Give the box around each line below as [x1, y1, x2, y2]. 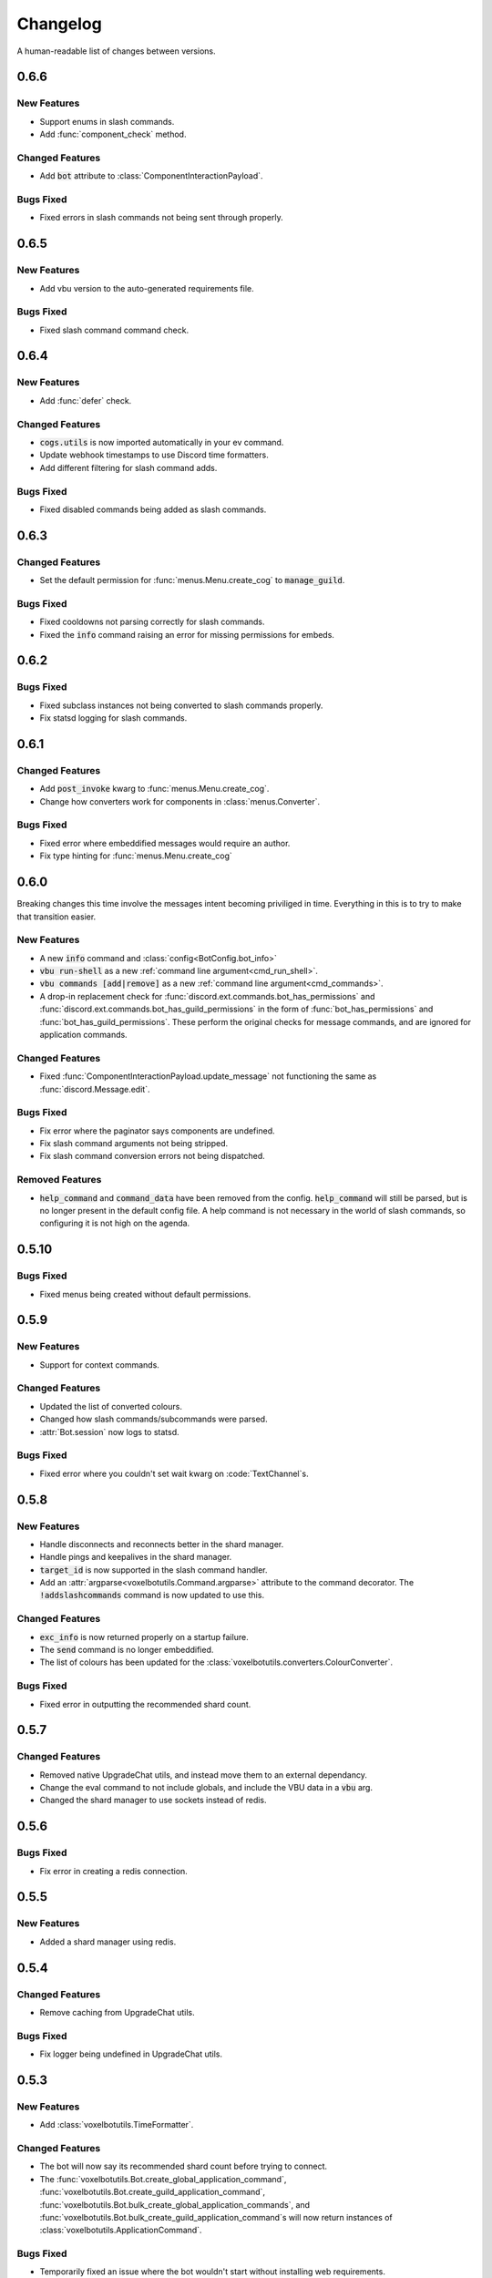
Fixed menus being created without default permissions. [39, 1288, 251, 1299]
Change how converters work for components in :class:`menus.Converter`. [39, 795, 321, 806]
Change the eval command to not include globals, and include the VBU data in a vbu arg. [39, 1782, 374, 1793]
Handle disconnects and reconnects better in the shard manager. [39, 1538, 284, 1549]
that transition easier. [16, 911, 97, 922]
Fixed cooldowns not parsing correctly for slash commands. [39, 616, 265, 628]
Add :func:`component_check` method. [39, 128, 187, 140]
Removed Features [16, 1174, 102, 1186]
